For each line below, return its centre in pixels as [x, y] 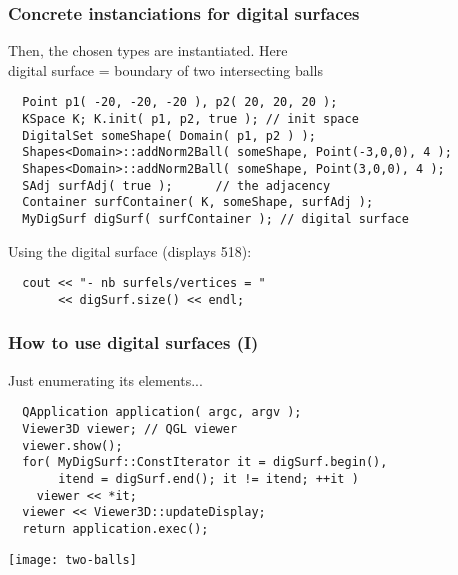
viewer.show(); [72, 445]
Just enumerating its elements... [105, 379]
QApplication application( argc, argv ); [162, 412]
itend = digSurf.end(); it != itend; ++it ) [208, 479]
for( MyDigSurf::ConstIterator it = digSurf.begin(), [205, 462]
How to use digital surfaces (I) [133, 342]
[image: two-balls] [72, 559]
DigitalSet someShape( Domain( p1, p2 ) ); [169, 135]
